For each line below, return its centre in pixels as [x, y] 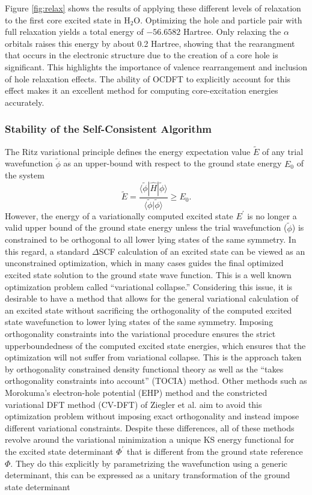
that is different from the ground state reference [215, 451]
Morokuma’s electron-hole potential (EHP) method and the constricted [136, 392]
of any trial [283, 151]
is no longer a [272, 215]
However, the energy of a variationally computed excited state [119, 215]
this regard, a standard [47, 251]
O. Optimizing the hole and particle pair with [218, 20]
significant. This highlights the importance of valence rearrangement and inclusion [156, 66]
